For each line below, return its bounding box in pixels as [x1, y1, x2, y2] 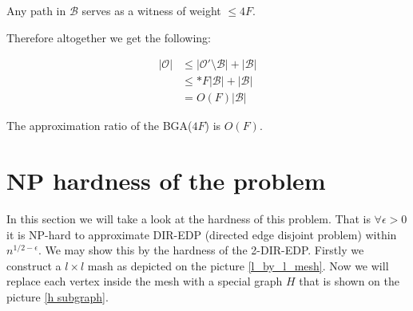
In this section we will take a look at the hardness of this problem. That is [6, 211, 371, 226]
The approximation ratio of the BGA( [6, 117, 193, 134]
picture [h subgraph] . [6, 288, 109, 305]
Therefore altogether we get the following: [6, 29, 211, 45]
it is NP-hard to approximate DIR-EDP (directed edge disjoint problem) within [6, 226, 397, 242]
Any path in [6, 2, 66, 18]
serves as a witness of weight [81, 2, 221, 18]
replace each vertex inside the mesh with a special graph [6, 273, 283, 289]
